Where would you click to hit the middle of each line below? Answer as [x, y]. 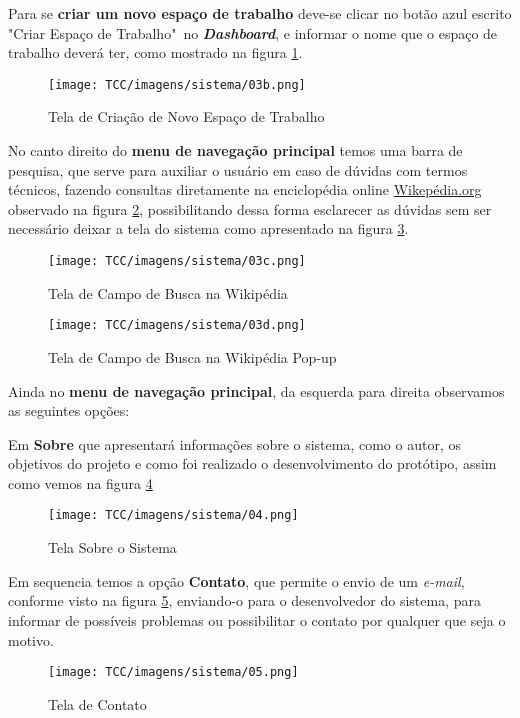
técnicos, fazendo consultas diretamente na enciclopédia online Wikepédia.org [245, 189]
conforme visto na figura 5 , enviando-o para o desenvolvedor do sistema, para [245, 600]
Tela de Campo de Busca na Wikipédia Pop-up [192, 356]
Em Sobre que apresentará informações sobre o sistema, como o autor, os [234, 443]
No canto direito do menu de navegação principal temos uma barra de [235, 150]
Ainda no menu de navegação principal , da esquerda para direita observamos [256, 390]
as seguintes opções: [69, 410]
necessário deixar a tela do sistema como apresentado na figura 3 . [208, 228]
